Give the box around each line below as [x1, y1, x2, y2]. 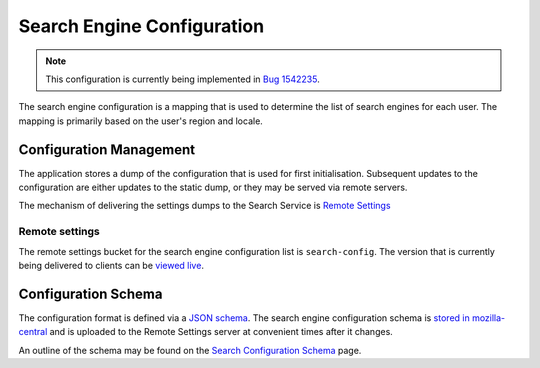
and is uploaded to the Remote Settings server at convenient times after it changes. [49, 326, 394, 338]
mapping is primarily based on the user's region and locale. [18, 115, 264, 127]
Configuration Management [18, 141, 196, 158]
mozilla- [471, 311, 506, 324]
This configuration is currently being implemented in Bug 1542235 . [45, 73, 320, 85]
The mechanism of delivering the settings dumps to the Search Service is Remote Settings [18, 200, 391, 212]
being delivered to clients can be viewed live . [18, 259, 205, 271]
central [18, 326, 48, 338]
